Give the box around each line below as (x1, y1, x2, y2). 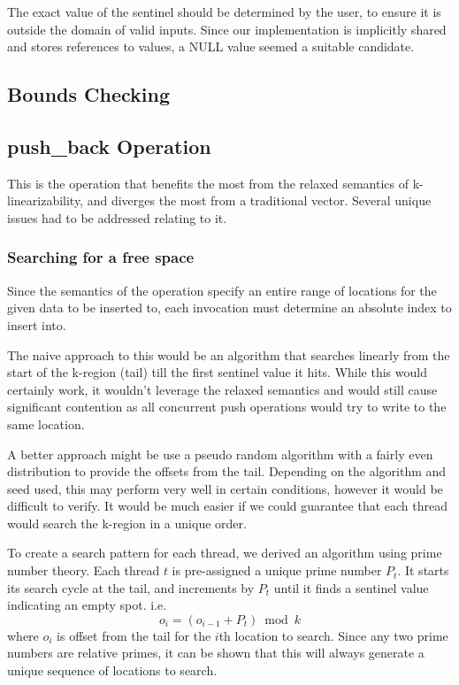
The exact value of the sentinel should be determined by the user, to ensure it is (7, 3, 441, 20)
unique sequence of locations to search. (7, 661, 218, 680)
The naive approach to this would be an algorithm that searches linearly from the (7, 345, 450, 364)
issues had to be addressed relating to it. (7, 208, 227, 227)
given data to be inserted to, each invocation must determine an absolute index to (7, 298, 452, 317)
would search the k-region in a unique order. (7, 513, 247, 532)
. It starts (397, 561, 449, 580)
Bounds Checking (7, 81, 171, 108)
